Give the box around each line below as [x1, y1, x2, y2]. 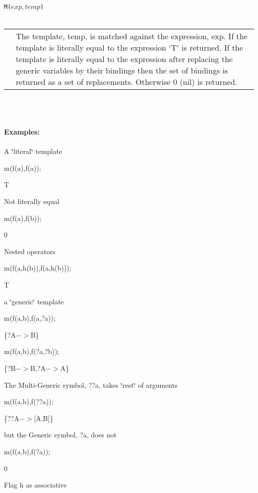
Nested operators [4, 246, 56, 256]
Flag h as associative [4, 480, 67, 490]
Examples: [4, 127, 40, 137]
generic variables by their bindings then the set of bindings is [16, 65, 228, 76]
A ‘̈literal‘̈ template [4, 146, 63, 156]
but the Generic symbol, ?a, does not [4, 429, 117, 440]
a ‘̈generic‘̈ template [4, 296, 64, 306]
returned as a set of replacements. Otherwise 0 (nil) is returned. [16, 76, 238, 88]
